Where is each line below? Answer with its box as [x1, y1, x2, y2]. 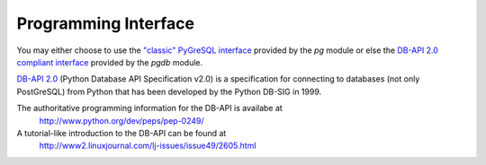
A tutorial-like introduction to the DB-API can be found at [16, 127, 227, 138]
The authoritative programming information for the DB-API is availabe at [16, 103, 283, 114]
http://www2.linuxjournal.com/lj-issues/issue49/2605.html [39, 140, 256, 152]
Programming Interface [16, 13, 195, 33]
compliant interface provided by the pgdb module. [16, 56, 203, 67]
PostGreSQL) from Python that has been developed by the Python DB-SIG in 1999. [16, 86, 322, 97]
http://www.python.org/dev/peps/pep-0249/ [39, 115, 204, 126]
